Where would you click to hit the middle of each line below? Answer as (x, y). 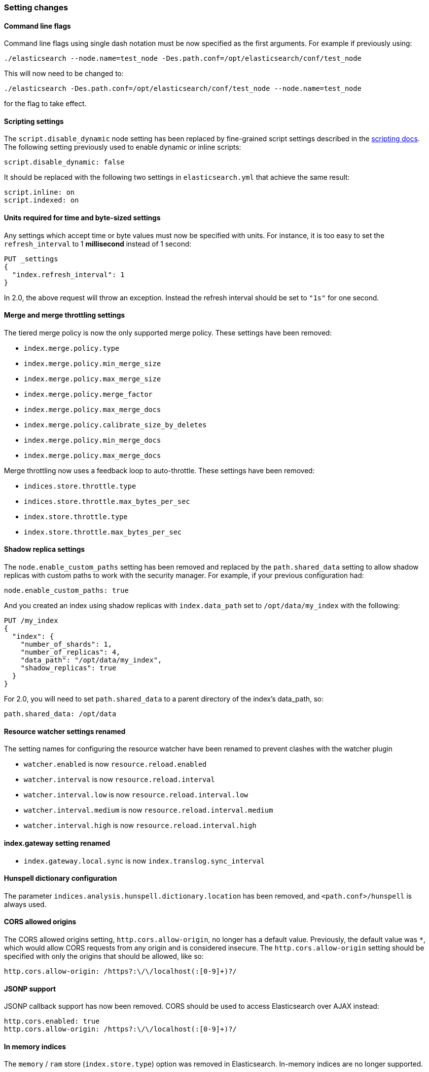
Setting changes (36, 7)
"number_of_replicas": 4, (71, 652)
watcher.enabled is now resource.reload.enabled (115, 764)
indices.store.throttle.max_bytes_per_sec (107, 501)
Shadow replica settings (44, 549)
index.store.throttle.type (76, 516)
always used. (25, 904)
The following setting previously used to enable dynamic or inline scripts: (123, 147)
